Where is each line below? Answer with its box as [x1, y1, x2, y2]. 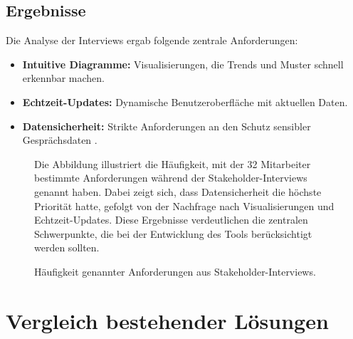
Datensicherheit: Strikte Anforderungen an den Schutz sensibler [22, 118, 311, 133]
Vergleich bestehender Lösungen [6, 306, 329, 335]
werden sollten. [34, 240, 100, 255]
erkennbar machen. [22, 71, 105, 85]
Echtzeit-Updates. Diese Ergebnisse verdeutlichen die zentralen [34, 212, 308, 227]
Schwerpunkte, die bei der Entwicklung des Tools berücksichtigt [34, 226, 312, 241]
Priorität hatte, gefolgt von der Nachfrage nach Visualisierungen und [34, 198, 334, 213]
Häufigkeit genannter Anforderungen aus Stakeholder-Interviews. [34, 264, 316, 278]
